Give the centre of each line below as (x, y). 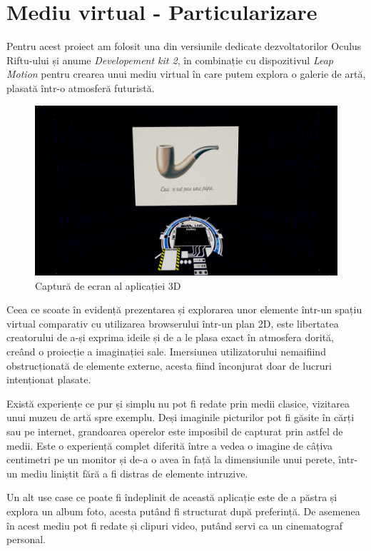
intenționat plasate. (49, 379)
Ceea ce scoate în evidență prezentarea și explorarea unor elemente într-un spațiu (184, 309)
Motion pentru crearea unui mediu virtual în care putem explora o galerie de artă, (186, 74)
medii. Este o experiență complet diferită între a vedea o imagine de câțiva (169, 445)
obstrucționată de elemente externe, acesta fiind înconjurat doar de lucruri (169, 365)
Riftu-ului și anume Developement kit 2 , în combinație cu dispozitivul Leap (170, 60)
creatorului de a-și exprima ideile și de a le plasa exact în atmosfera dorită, (170, 337)
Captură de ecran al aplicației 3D (108, 285)
